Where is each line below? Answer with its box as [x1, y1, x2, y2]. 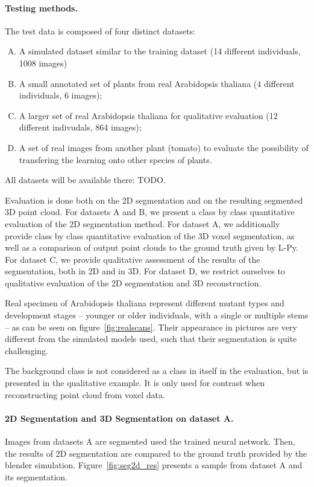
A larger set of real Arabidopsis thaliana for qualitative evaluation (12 [19, 109, 278, 121]
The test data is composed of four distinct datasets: [5, 24, 195, 37]
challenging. [5, 344, 48, 356]
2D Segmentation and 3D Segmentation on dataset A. [5, 411, 234, 424]
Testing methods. [5, 1, 78, 14]
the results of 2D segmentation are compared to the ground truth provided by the [5, 447, 307, 459]
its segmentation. [5, 470, 68, 483]
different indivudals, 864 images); [19, 121, 142, 134]
